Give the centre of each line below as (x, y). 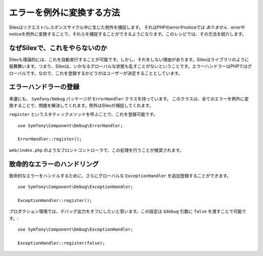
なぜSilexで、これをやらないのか (58, 48)
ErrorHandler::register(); (50, 139)
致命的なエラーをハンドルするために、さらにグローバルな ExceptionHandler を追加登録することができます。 (120, 176)
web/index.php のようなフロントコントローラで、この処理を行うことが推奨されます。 (96, 150)
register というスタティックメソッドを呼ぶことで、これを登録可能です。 (83, 114)
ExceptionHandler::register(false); (61, 243)
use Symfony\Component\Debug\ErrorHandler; (70, 126)
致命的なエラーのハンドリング (54, 164)
